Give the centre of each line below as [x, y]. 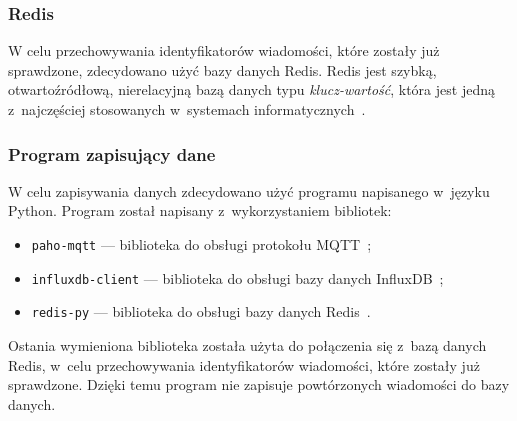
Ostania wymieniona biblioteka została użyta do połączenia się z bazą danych [247, 344]
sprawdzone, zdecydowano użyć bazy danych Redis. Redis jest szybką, [222, 69]
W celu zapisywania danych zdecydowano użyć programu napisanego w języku [249, 190]
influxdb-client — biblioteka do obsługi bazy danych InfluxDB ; [237, 277]
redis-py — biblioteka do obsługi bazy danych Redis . [201, 311]
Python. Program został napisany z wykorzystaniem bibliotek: [200, 210]
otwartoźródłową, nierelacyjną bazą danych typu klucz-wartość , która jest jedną [251, 89]
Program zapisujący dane [112, 153]
